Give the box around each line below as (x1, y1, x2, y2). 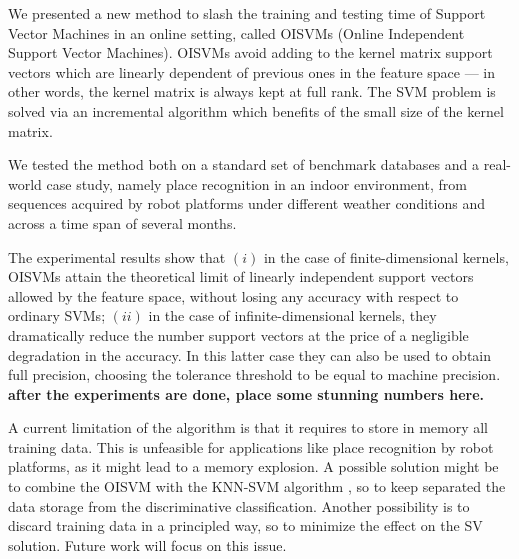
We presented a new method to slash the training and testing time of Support (8, 3, 486, 23)
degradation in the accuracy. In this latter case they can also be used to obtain (8, 344, 492, 365)
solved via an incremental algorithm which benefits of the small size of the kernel (8, 100, 504, 121)
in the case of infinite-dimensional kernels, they (148, 305, 437, 326)
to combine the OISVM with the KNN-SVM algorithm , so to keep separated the (8, 476, 506, 497)
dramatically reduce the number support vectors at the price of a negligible (8, 324, 469, 345)
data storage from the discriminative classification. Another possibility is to (8, 495, 470, 516)
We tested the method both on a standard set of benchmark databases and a (8, 154, 480, 175)
